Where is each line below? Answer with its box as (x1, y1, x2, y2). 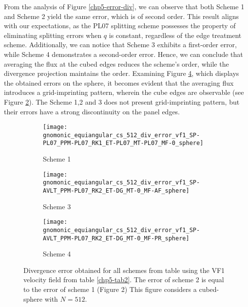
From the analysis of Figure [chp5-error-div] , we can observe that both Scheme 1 (4, 1, 245, 11)
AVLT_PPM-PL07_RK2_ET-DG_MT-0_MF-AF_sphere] (43, 187, 190, 194)
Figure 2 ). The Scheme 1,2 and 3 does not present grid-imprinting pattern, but (4, 96, 240, 107)
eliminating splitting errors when (4, 30, 102, 40)
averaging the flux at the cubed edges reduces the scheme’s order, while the (4, 58, 229, 69)
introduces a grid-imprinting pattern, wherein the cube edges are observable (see (4, 87, 244, 97)
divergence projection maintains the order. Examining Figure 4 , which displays (4, 68, 239, 78)
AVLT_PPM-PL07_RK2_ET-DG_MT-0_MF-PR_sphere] (43, 235, 190, 242)
